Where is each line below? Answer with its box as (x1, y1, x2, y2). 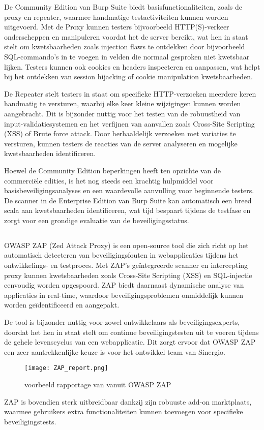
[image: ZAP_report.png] (24, 364, 108, 372)
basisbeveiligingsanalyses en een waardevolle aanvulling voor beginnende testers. (4, 185, 254, 196)
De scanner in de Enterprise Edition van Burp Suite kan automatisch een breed (4, 195, 252, 205)
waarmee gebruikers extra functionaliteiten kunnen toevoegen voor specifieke (4, 406, 243, 417)
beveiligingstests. (4, 416, 56, 426)
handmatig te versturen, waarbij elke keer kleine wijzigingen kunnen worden (4, 98, 241, 109)
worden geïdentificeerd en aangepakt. (4, 299, 120, 310)
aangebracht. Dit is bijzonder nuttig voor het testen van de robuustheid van (4, 108, 241, 118)
